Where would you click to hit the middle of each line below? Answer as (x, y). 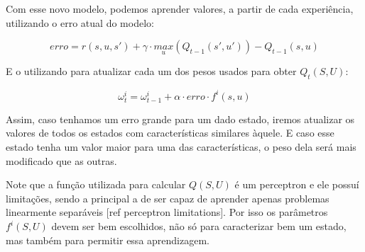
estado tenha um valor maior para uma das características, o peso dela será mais (181, 147)
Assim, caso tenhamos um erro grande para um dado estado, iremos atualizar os (180, 119)
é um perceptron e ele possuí (297, 184)
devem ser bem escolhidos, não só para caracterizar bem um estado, (199, 226)
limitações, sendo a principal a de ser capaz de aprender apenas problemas (168, 198)
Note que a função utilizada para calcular (96, 184)
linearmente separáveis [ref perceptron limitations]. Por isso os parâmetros (167, 212)
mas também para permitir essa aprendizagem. (108, 240)
